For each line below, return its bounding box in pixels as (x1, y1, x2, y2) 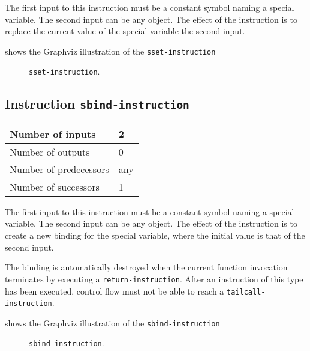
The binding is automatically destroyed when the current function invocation (5, 261, 288, 273)
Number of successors (10, 179, 100, 194)
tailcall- (227, 287, 266, 296)
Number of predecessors (10, 162, 109, 176)
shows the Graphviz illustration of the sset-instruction (5, 44, 216, 57)
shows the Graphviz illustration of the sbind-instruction (5, 316, 220, 329)
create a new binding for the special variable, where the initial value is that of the (5, 229, 305, 242)
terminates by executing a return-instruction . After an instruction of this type (5, 272, 303, 285)
